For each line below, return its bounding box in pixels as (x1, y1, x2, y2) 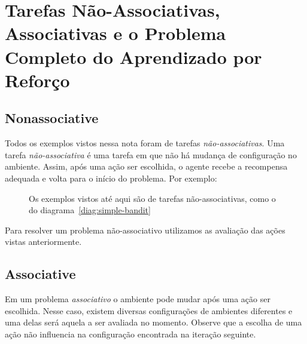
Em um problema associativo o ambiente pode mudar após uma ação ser (5, 293, 270, 305)
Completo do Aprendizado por (5, 44, 262, 69)
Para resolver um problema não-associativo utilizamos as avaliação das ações (5, 223, 285, 236)
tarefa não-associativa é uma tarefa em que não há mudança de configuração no (5, 148, 297, 161)
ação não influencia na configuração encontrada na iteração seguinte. (5, 327, 256, 340)
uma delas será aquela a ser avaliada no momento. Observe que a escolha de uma (5, 316, 302, 328)
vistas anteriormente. (5, 235, 82, 248)
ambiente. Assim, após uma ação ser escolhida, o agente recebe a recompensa (5, 160, 288, 173)
